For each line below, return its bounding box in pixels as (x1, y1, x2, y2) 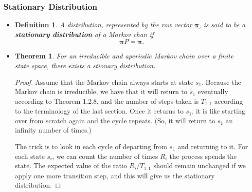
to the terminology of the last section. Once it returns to (15, 106, 184, 116)
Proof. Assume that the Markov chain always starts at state (15, 77, 194, 87)
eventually (198, 86, 228, 96)
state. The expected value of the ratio (15, 160, 127, 171)
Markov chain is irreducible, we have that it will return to (15, 86, 187, 96)
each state (15, 151, 45, 161)
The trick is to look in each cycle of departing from (15, 141, 167, 152)
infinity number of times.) (15, 125, 92, 135)
